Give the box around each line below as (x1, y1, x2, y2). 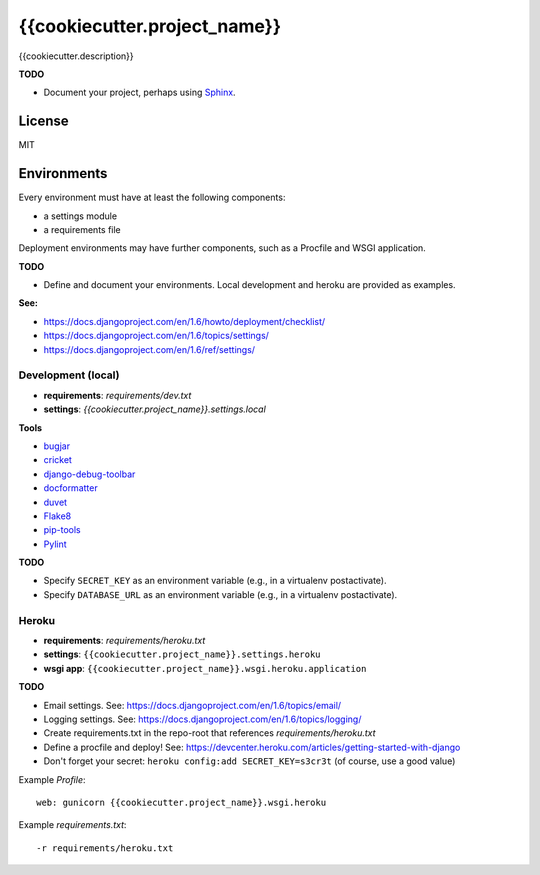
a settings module (43, 210, 118, 222)
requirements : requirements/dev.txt (43, 389, 192, 401)
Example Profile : (18, 773, 86, 785)
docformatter (43, 482, 99, 494)
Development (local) (18, 368, 120, 382)
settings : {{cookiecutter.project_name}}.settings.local (43, 403, 267, 415)
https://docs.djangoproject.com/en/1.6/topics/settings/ (43, 330, 270, 342)
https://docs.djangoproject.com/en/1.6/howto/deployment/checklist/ (43, 315, 326, 327)
